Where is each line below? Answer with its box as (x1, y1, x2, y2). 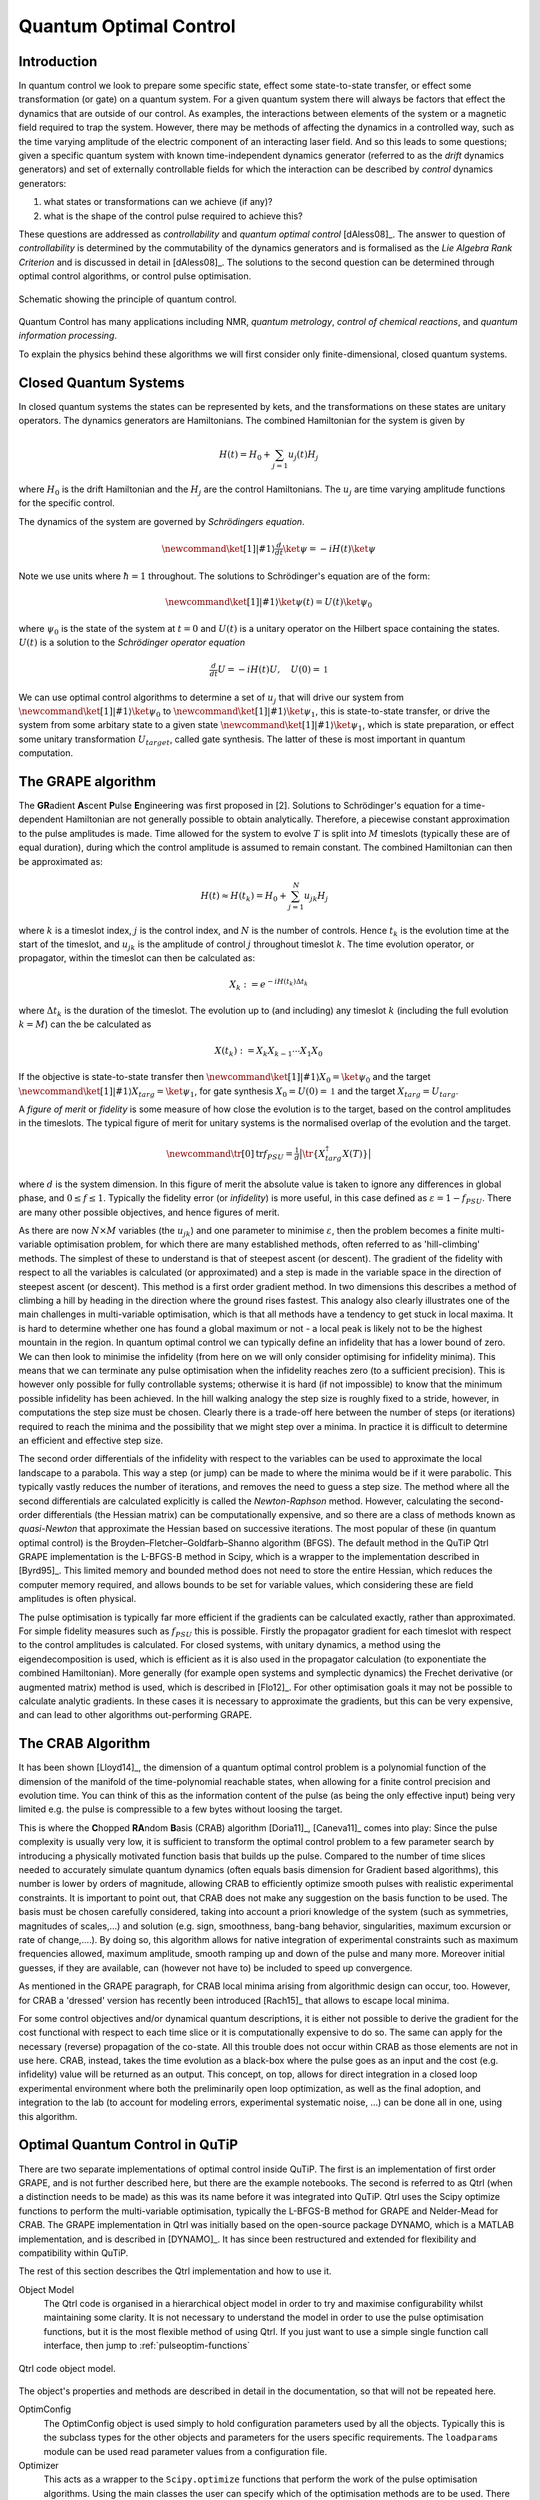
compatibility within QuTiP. (18, 2246, 129, 2259)
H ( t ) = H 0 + (218, 449, 272, 462)
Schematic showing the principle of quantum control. (18, 293, 237, 305)
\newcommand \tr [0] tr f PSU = (166, 1148, 294, 1162)
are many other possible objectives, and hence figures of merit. (18, 1206, 280, 1218)
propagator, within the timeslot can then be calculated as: (18, 952, 255, 964)
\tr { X (301, 1148, 326, 1159)
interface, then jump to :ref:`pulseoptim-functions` (43, 2340, 250, 2352)
